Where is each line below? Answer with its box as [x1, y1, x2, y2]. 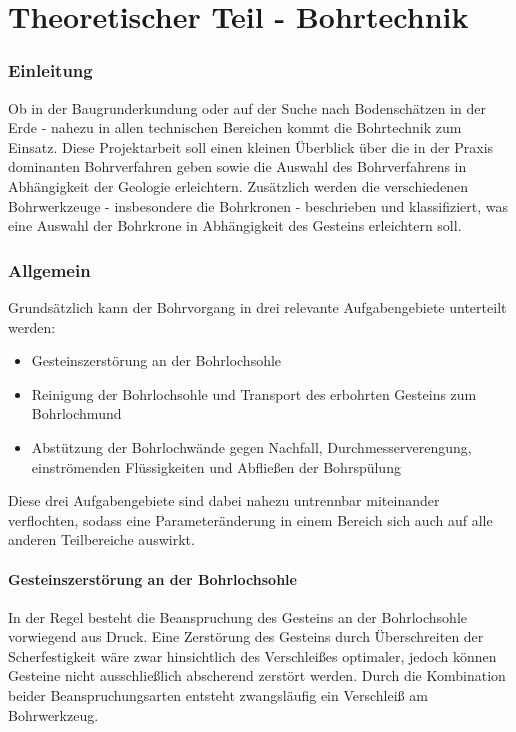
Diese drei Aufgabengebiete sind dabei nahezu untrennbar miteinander [8, 490, 440, 511]
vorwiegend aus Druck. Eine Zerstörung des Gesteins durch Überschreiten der [8, 626, 484, 647]
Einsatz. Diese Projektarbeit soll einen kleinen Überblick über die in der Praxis [8, 136, 494, 157]
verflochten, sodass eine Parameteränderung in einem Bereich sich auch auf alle [8, 509, 493, 530]
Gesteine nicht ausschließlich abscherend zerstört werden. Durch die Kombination [8, 665, 506, 686]
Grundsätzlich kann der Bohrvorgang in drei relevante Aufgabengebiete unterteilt [8, 296, 507, 317]
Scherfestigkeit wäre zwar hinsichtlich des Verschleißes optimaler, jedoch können [8, 645, 497, 666]
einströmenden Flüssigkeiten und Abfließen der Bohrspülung [31, 456, 401, 477]
